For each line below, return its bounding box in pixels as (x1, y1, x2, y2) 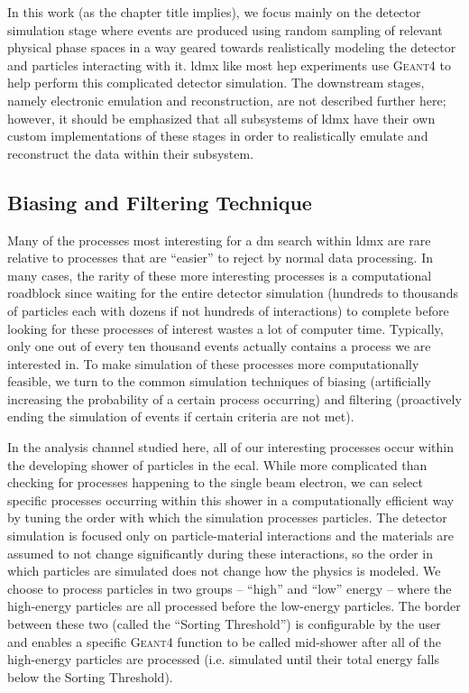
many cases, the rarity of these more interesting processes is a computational (7, 265, 432, 284)
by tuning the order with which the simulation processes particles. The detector (7, 508, 447, 527)
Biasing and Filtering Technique (7, 188, 312, 216)
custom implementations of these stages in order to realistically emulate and (7, 126, 428, 145)
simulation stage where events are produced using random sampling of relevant (7, 20, 443, 39)
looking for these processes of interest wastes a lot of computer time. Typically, (7, 319, 444, 337)
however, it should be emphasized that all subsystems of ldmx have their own (7, 108, 436, 127)
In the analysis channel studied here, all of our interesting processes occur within (7, 438, 455, 457)
